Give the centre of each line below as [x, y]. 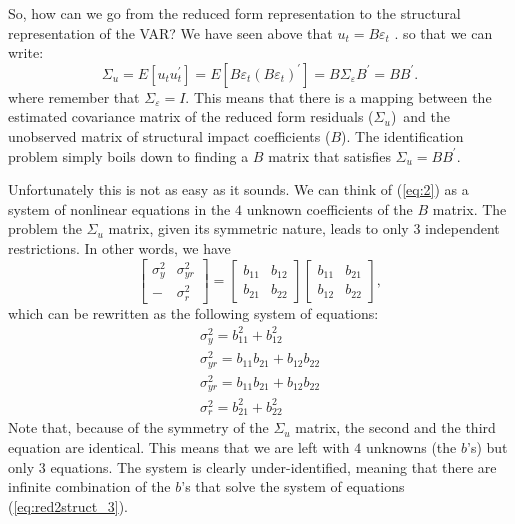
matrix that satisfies [329, 155]
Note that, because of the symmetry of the [138, 427]
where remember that [74, 96]
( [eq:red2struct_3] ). [68, 505]
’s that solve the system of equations [293, 486]
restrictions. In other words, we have [119, 247]
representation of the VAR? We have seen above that [170, 32]
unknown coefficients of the [329, 208]
